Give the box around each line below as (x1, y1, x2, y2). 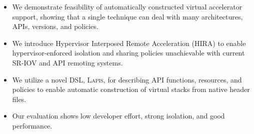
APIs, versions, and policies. (12, 21, 98, 31)
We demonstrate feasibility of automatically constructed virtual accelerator (12, 1, 242, 11)
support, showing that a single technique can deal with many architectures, (12, 11, 243, 21)
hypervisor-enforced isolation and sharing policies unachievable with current (12, 47, 245, 58)
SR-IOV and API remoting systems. (12, 57, 123, 67)
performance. (12, 120, 52, 130)
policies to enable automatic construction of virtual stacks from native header (12, 84, 250, 94)
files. (12, 93, 26, 104)
